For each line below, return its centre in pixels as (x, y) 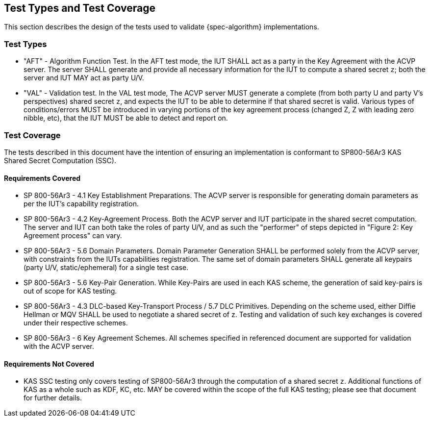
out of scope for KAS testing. (70, 291)
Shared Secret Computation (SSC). (60, 160)
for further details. (53, 398)
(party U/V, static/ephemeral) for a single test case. (106, 268)
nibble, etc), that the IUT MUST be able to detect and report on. (126, 118)
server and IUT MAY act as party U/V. (84, 78)
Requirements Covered (42, 178)
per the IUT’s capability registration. (81, 204)
